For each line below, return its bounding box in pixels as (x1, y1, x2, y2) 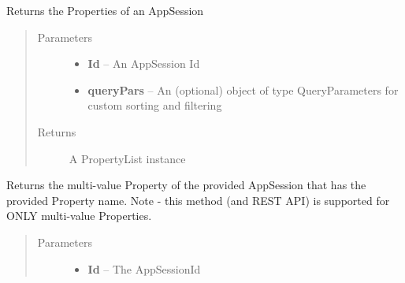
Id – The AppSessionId (87, 260, 201, 277)
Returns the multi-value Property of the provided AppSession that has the (6, 177, 366, 193)
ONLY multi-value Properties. (6, 207, 152, 224)
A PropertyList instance (69, 150, 186, 166)
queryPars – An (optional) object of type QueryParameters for (87, 81, 399, 98)
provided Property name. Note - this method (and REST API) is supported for (6, 192, 390, 208)
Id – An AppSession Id (87, 55, 200, 72)
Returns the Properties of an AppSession (6, 2, 204, 18)
